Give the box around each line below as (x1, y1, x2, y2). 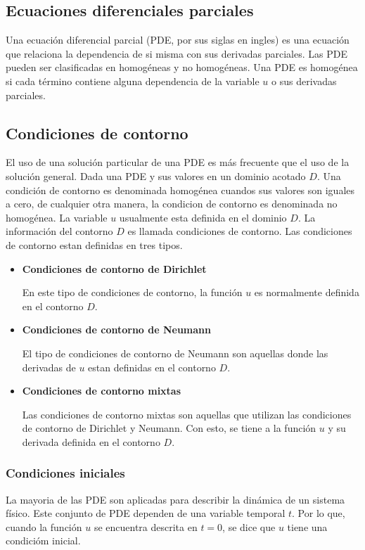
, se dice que (222, 519, 276, 534)
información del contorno (6, 224, 113, 238)
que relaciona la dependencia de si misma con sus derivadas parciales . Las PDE (6, 46, 347, 60)
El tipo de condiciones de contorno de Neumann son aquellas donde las (22, 345, 328, 360)
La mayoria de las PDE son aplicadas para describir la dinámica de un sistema (6, 492, 345, 506)
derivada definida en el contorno (22, 434, 160, 449)
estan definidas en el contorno (88, 359, 216, 374)
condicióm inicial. (6, 533, 81, 548)
